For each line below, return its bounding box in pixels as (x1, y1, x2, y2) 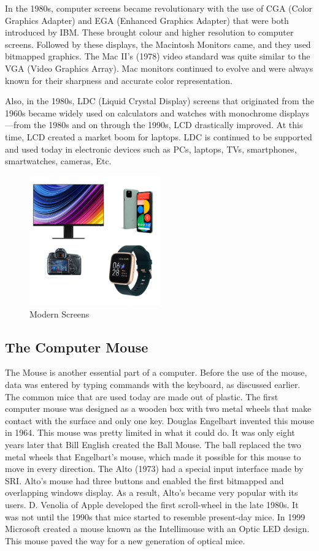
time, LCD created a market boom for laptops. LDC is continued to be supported (5, 130, 312, 143)
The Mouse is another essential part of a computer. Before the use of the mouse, (5, 366, 307, 379)
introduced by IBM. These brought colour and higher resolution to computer (5, 26, 294, 39)
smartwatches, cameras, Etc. (5, 154, 112, 167)
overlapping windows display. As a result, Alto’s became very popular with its (5, 486, 298, 499)
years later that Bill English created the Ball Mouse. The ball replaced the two (5, 438, 301, 451)
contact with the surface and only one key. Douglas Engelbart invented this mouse (5, 414, 314, 427)
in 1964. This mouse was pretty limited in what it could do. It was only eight (5, 426, 295, 439)
